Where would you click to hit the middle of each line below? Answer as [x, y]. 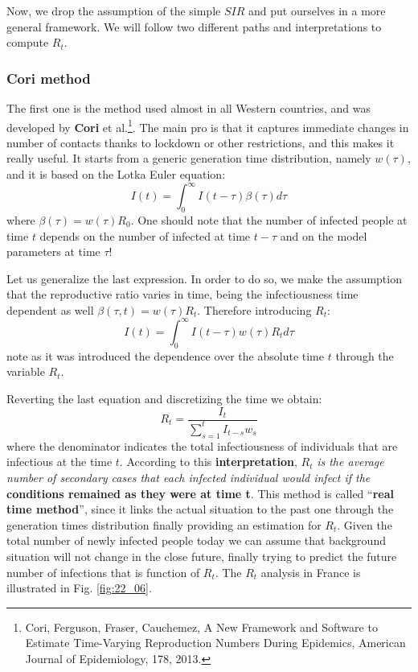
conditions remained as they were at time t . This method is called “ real [200, 493]
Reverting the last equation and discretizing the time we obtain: [164, 398]
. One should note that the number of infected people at [269, 219]
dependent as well [50, 309]
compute [28, 42]
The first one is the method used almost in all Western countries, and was [189, 108]
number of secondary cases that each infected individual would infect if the [189, 477]
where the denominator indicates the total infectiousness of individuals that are [202, 445]
